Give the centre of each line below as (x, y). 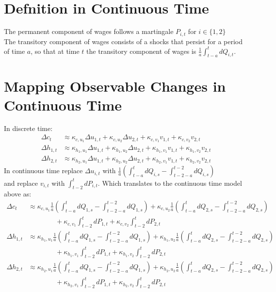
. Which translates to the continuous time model (170, 183)
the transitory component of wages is (141, 51)
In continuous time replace (43, 170)
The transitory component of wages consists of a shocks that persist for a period (123, 41)
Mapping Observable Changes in (115, 86)
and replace (21, 183)
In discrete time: (28, 128)
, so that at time (55, 51)
